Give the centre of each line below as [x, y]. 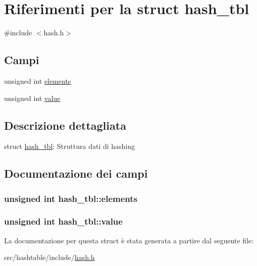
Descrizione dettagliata [65, 125]
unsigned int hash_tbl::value [63, 221]
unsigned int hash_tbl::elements [71, 198]
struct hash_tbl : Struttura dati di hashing [70, 146]
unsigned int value [32, 98]
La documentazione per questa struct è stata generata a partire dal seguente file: [129, 240]
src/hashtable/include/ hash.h [49, 257]
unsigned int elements [38, 81]
